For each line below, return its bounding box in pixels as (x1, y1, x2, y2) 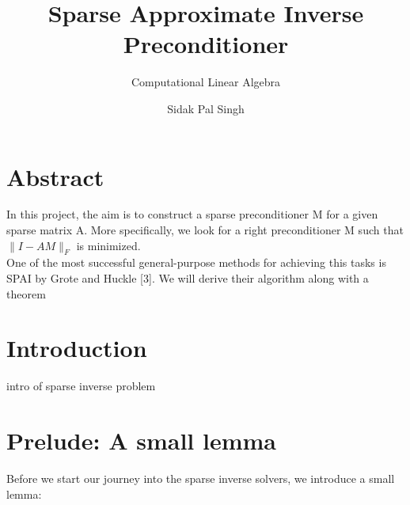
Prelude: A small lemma (6, 424, 276, 457)
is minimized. (76, 237, 141, 253)
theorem (6, 285, 46, 302)
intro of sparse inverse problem (6, 378, 156, 394)
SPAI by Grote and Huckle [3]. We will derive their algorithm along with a (6, 270, 369, 287)
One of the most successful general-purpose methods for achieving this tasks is (6, 254, 386, 271)
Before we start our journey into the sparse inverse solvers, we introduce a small (6, 470, 395, 487)
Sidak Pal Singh (167, 100, 245, 116)
